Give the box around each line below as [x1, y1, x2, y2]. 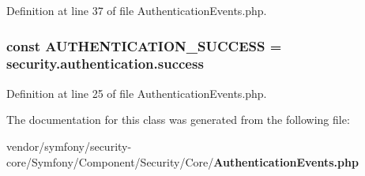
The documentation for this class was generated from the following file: [6, 111, 350, 128]
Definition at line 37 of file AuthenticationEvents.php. [6, 2, 267, 18]
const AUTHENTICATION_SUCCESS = [6, 36, 282, 55]
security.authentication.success [6, 54, 204, 73]
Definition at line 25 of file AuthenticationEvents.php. [6, 84, 267, 101]
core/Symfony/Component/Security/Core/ [6, 153, 214, 170]
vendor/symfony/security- [6, 137, 132, 154]
